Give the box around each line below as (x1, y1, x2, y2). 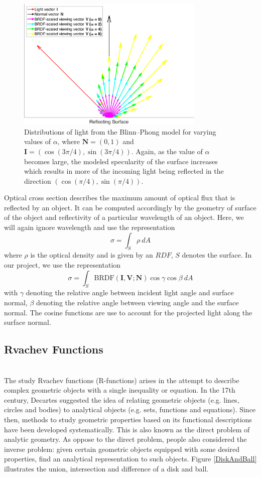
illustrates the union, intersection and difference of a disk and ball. (4, 463, 209, 473)
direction (24, 175, 51, 186)
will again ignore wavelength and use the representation (4, 222, 175, 232)
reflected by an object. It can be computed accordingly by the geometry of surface (4, 202, 256, 212)
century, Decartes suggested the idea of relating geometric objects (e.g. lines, (4, 394, 239, 405)
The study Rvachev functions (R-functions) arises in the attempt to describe (4, 375, 239, 385)
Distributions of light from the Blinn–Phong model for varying (24, 126, 216, 137)
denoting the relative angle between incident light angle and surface (26, 287, 234, 298)
